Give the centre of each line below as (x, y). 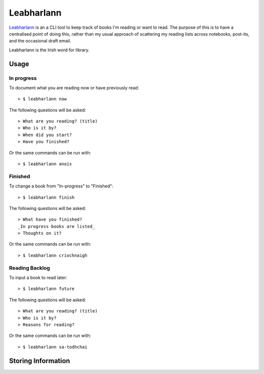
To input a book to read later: (38, 278)
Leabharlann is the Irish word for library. (49, 50)
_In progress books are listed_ (56, 226)
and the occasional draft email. (40, 41)
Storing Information (40, 361)
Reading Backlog (30, 268)
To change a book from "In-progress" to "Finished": (61, 186)
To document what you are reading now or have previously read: (74, 87)
